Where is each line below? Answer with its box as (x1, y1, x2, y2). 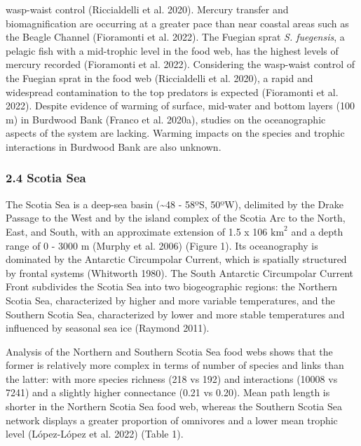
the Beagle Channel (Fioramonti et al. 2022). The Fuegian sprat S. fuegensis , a (6, 29, 345, 44)
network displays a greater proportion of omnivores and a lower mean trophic (6, 412, 338, 427)
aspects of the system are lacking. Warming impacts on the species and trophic (6, 126, 345, 140)
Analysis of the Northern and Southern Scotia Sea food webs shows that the (6, 344, 333, 358)
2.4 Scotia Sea (6, 169, 86, 187)
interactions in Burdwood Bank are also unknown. (6, 139, 222, 154)
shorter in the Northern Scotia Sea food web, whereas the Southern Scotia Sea (6, 399, 342, 414)
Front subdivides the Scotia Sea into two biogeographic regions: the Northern (6, 279, 338, 294)
